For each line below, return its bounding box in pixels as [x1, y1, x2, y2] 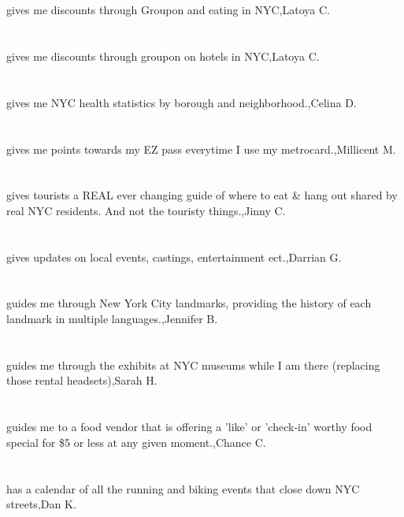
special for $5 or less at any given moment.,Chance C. [6, 433, 266, 450]
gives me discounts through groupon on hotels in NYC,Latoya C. [6, 47, 320, 64]
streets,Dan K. [6, 496, 76, 512]
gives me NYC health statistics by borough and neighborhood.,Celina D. [6, 94, 357, 110]
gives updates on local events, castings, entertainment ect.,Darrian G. [6, 248, 342, 265]
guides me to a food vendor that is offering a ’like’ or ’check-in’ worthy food [6, 418, 372, 435]
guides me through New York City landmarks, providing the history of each [6, 295, 372, 311]
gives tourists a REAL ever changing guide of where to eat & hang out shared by [6, 187, 398, 203]
